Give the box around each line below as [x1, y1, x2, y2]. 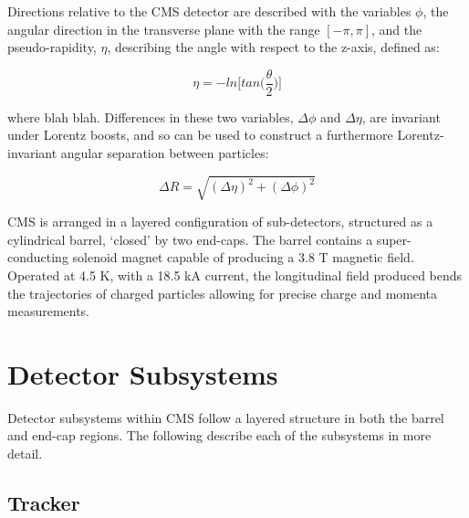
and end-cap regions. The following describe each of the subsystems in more [7, 426, 432, 445]
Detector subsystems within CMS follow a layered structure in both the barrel [7, 407, 444, 427]
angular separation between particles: [60, 143, 269, 163]
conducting [7, 248, 68, 267]
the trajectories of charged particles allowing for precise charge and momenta [7, 283, 438, 302]
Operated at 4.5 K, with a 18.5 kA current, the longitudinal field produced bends [7, 265, 463, 284]
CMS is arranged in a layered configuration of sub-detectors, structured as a [7, 212, 433, 231]
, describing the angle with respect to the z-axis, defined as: [107, 37, 440, 57]
